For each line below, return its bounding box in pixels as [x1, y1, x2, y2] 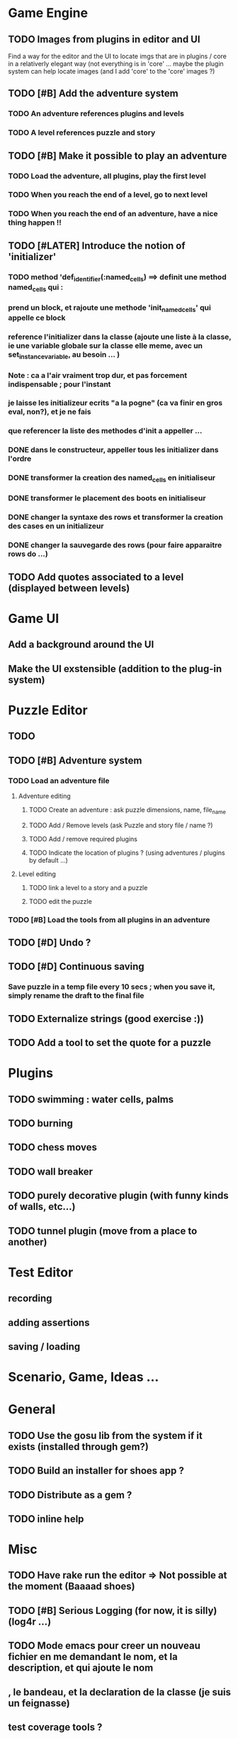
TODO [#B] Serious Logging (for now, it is [8, 1604, 193, 1617]
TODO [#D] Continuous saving [8, 960, 144, 972]
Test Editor [8, 1264, 74, 1280]
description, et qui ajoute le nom [8, 1662, 154, 1674]
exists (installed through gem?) [8, 1440, 149, 1452]
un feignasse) [8, 1697, 70, 1709]
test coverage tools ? [8, 1721, 103, 1734]
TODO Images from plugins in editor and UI [8, 33, 200, 45]
